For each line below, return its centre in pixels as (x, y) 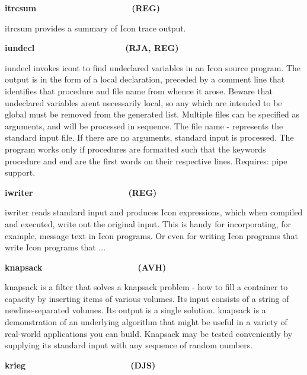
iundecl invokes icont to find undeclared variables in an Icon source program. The (153, 67)
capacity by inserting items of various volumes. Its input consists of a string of (147, 298)
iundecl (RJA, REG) (92, 48)
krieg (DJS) (80, 365)
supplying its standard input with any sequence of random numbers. (129, 345)
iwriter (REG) (81, 192)
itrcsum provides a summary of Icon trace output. (95, 28)
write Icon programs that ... (55, 247)
